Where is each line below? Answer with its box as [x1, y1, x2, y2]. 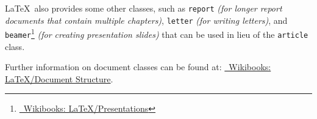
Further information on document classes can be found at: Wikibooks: [5, 60, 271, 73]
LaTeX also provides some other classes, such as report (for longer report [5, 2, 282, 14]
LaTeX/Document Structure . [5, 72, 113, 85]
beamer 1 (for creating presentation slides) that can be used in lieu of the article [5, 26, 308, 40]
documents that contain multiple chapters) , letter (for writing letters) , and [5, 13, 288, 26]
